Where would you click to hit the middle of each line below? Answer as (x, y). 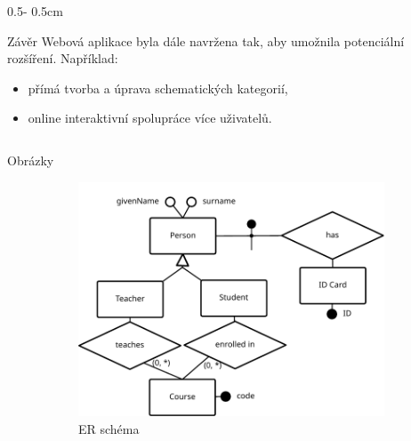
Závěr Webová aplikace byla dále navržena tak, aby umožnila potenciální (206, 40)
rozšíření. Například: (63, 58)
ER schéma (109, 428)
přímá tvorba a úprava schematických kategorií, (158, 88)
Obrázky (31, 160)
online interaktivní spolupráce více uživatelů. (150, 118)
